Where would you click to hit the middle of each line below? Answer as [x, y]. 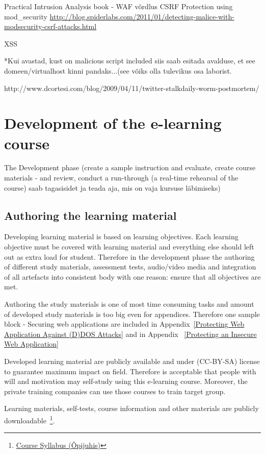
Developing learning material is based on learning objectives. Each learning [121, 236]
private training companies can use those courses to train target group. [115, 391]
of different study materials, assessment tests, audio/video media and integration [130, 267]
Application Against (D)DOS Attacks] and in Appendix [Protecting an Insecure [130, 334]
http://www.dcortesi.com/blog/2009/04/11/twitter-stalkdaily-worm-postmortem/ [132, 88]
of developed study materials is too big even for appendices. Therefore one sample [132, 314]
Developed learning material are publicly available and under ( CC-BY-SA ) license [132, 361]
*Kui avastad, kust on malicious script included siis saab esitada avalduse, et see [130, 61]
